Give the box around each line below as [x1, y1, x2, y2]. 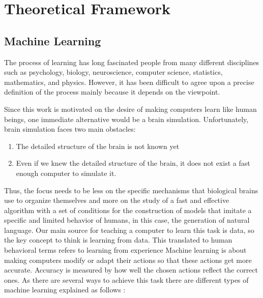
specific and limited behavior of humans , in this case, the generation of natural [4, 215, 250, 225]
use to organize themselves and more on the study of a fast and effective [4, 195, 229, 205]
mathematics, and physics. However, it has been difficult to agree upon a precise [4, 76, 254, 87]
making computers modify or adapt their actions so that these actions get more [4, 254, 252, 265]
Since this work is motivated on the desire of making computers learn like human [4, 103, 257, 114]
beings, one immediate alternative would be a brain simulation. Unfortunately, [4, 113, 249, 124]
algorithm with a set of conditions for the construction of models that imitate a [4, 204, 252, 215]
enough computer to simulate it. [16, 167, 116, 178]
